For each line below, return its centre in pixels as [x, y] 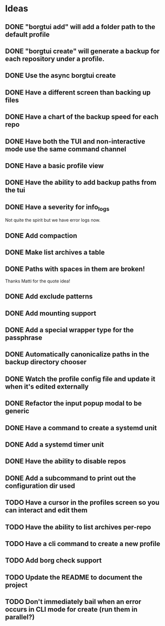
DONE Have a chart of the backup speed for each [82, 117]
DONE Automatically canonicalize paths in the [77, 355]
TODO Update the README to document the [74, 577]
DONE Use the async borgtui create [61, 76]
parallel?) [20, 617]
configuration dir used [40, 486]
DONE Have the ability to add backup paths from [81, 183]
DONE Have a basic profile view [54, 166]
